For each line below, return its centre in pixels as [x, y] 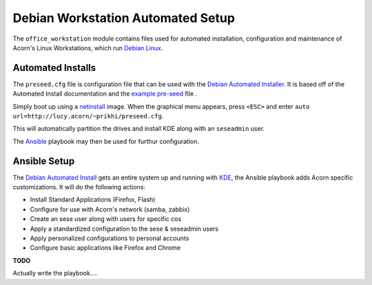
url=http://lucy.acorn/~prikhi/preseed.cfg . [88, 116]
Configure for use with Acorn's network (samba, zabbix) [110, 209]
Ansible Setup [44, 161]
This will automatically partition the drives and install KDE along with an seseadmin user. [139, 129]
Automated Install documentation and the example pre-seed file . [105, 94]
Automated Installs [54, 68]
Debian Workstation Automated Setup [124, 18]
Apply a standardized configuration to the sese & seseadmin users [124, 229]
